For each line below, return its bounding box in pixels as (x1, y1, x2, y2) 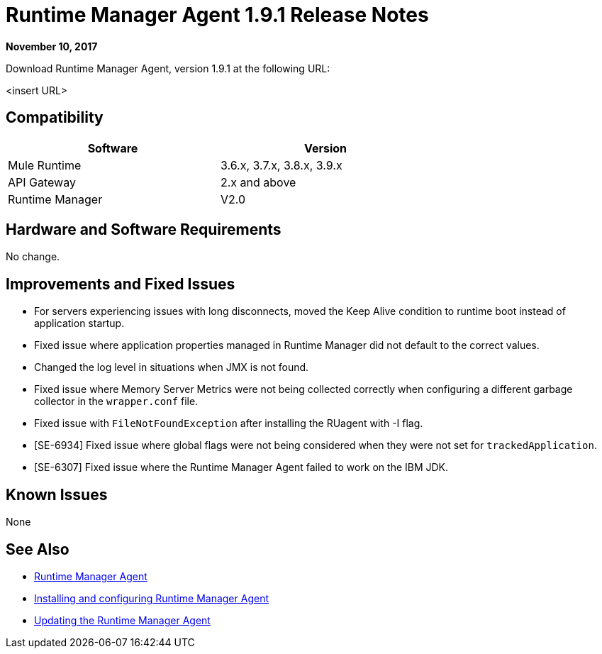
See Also (6, 540, 69, 558)
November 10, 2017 (6, 40, 98, 52)
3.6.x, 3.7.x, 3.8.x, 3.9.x (221, 157, 342, 172)
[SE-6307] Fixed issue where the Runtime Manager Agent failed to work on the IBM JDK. (34, 461, 449, 474)
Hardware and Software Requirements (6, 221, 282, 239)
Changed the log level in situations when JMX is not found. (34, 361, 309, 374)
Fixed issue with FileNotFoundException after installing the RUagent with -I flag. (34, 417, 423, 430)
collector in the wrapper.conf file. (34, 395, 199, 408)
